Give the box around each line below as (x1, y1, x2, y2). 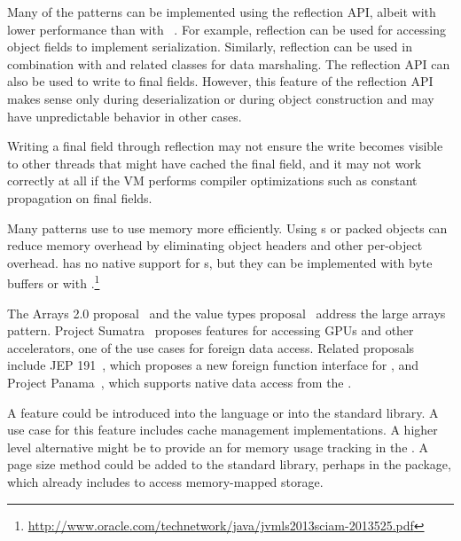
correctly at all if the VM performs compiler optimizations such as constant (7, 171, 418, 190)
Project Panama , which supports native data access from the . (7, 372, 352, 391)
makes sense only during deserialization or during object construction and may (7, 89, 434, 107)
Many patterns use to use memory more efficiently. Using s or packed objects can (7, 218, 448, 237)
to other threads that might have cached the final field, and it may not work (7, 153, 422, 172)
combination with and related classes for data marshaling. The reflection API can (7, 54, 450, 73)
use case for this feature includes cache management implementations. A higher (7, 420, 438, 439)
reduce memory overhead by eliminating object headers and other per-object (7, 236, 423, 255)
